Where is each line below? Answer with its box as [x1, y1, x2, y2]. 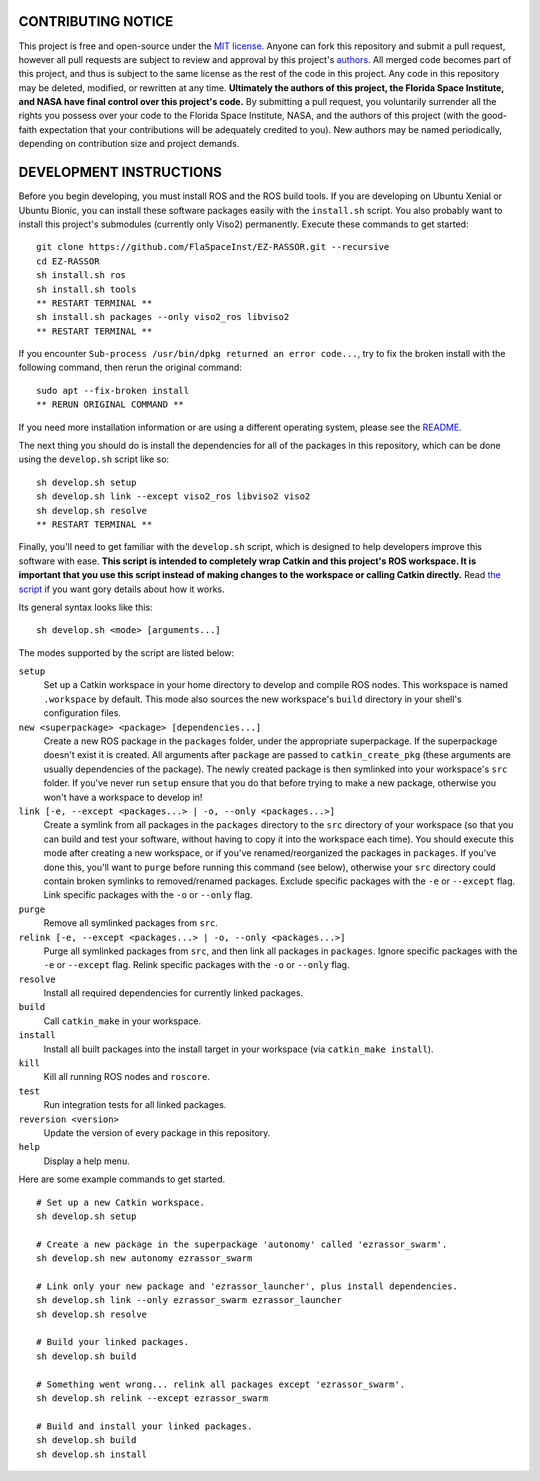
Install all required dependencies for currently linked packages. [43, 987, 304, 999]
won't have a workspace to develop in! [43, 791, 203, 803]
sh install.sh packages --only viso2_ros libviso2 [36, 311, 290, 323]
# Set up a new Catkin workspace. [36, 1196, 205, 1208]
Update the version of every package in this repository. [43, 1126, 271, 1139]
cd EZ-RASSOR [36, 255, 100, 267]
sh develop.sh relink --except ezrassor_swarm [36, 1393, 269, 1404]
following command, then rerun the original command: [18, 361, 242, 374]
